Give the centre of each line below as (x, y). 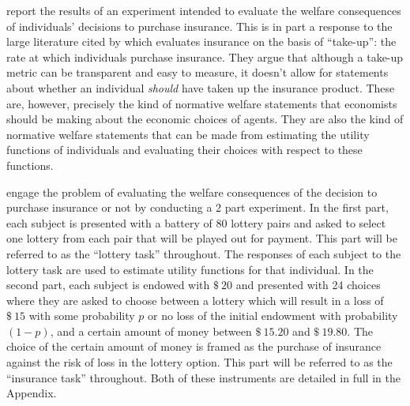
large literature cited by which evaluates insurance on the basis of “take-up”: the (201, 41)
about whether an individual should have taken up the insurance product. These (201, 87)
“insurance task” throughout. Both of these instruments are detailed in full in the (203, 377)
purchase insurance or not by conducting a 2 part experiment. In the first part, (197, 207)
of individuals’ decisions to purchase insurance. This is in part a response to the (199, 26)
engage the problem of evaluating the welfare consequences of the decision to (192, 192)
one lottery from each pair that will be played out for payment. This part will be (202, 238)
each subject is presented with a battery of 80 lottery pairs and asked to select (196, 222)
